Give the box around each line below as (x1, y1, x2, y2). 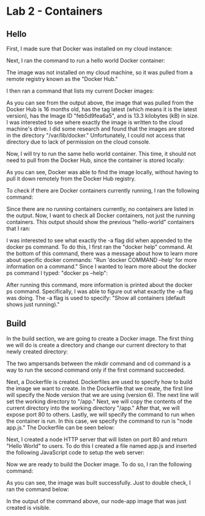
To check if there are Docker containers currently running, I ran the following (6, 187, 200, 194)
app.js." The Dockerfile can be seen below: (6, 423, 115, 431)
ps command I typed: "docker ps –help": (6, 269, 108, 277)
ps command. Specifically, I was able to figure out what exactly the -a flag (6, 288, 193, 295)
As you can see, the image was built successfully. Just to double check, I (6, 479, 191, 486)
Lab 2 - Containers (6, 4, 103, 18)
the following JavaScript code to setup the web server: (6, 449, 145, 456)
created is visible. (6, 504, 51, 511)
